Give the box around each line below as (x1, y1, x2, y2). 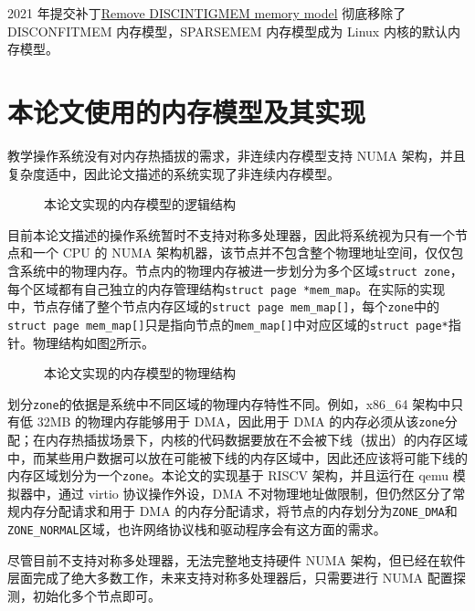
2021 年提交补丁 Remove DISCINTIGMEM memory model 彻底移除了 (7, 4, 406, 22)
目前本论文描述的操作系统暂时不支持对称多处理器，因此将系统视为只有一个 (7, 225, 455, 244)
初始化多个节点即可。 (32, 585, 161, 605)
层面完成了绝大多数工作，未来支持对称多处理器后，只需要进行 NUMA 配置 (7, 568, 453, 587)
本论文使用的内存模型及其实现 (7, 92, 366, 130)
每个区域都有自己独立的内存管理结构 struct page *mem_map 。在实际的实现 (7, 279, 446, 298)
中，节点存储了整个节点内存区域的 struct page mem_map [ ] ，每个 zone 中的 (7, 297, 440, 316)
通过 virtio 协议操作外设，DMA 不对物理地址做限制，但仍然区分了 (58, 483, 453, 502)
